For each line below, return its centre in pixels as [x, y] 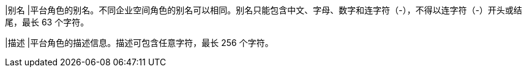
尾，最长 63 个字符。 [47, 22]
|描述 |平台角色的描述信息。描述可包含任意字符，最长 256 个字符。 [139, 43]
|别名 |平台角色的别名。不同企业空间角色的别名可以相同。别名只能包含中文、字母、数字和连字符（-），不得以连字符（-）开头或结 [264, 10]
